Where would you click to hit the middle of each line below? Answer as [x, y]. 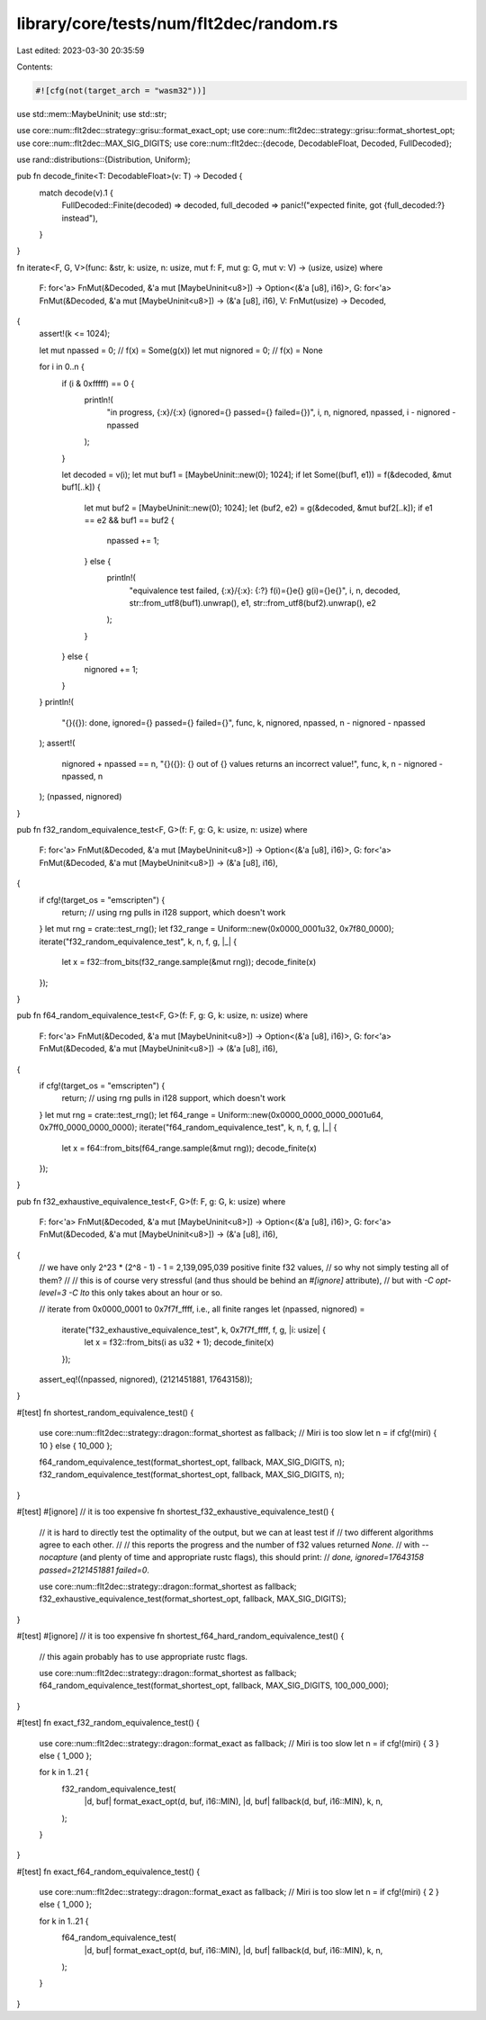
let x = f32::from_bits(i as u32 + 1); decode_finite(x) [179, 1342]
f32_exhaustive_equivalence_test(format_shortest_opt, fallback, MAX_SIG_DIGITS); [193, 1599]
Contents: [35, 67]
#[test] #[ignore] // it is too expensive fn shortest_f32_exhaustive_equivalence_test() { [175, 1511]
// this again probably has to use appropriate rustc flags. [143, 1656]
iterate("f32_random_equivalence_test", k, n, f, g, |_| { [138, 942]
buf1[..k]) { [81, 487]
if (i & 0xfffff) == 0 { [98, 383]
